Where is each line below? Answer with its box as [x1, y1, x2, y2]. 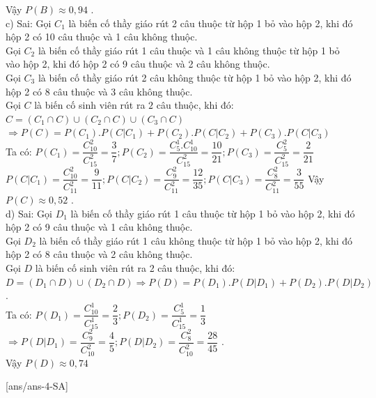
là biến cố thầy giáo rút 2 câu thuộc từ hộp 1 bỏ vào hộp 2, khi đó [68, 15, 353, 30]
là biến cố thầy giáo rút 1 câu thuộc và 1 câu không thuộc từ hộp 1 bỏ [38, 43, 340, 57]
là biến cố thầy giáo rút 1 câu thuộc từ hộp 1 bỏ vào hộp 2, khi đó [70, 206, 355, 220]
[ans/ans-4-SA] [6, 378, 68, 393]
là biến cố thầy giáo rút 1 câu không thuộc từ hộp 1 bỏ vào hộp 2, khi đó [39, 233, 353, 247]
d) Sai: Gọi [6, 206, 53, 220]
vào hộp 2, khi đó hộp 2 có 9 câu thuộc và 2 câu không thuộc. [6, 56, 270, 71]
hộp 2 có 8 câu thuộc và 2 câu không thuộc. [6, 247, 193, 261]
